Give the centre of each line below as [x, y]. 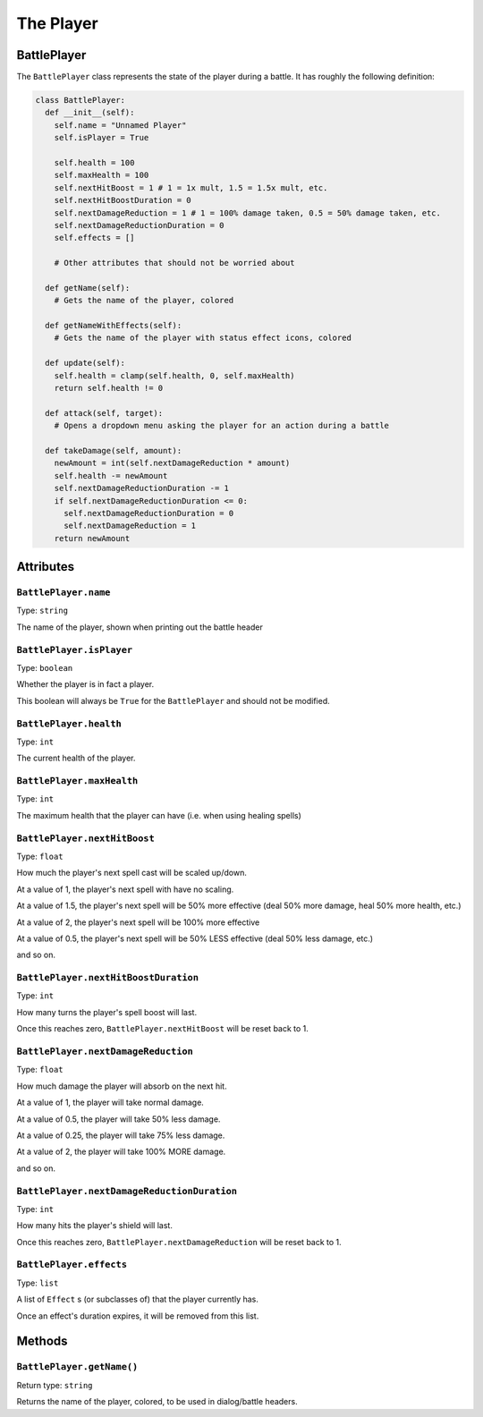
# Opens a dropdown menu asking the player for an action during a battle [221, 426]
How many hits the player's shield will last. [95, 1226]
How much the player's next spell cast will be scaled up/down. [132, 873]
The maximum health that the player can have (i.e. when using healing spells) [159, 815]
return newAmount [92, 538]
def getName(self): [88, 288]
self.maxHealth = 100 [102, 175]
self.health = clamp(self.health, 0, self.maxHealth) [174, 375]
